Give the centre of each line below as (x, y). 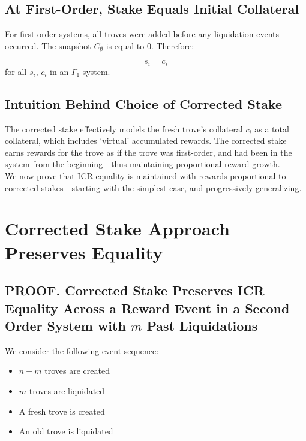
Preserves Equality (84, 252)
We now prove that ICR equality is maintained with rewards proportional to (145, 176)
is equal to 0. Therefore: (150, 45)
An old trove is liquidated (66, 431)
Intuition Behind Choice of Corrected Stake (144, 103)
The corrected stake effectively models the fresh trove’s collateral (124, 129)
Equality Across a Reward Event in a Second (147, 308)
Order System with (65, 325)
